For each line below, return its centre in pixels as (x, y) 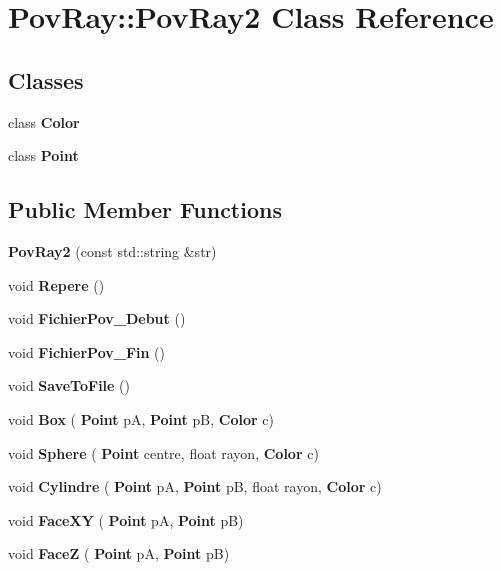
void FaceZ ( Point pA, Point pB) (119, 553)
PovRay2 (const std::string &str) (112, 250)
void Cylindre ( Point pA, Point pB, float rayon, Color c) (195, 486)
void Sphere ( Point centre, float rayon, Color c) (163, 452)
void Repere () (56, 284)
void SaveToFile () (69, 385)
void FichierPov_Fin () (87, 351)
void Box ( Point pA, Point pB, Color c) (141, 418)
